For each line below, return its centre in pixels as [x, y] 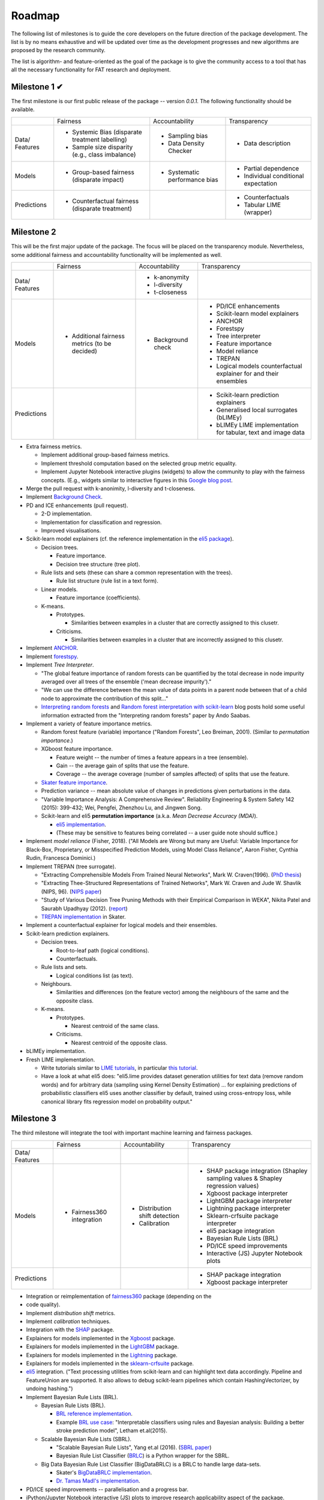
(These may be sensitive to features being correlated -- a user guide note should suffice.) [167, 833]
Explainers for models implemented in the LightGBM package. [103, 1346]
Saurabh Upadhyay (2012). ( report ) [85, 908]
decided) [84, 351]
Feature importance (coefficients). [98, 598]
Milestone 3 [34, 1119]
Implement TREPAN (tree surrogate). [71, 866]
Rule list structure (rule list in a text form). [107, 581]
